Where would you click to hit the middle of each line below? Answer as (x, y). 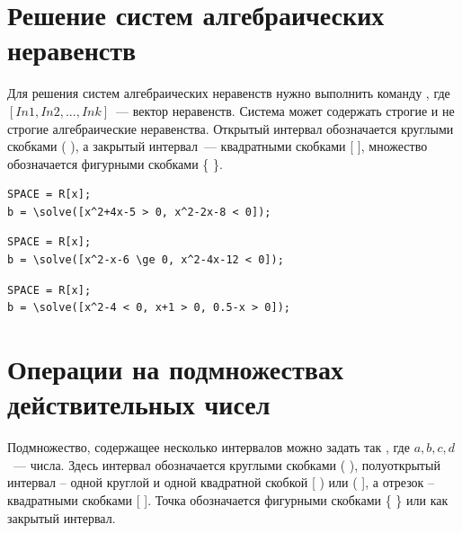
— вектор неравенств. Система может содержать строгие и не (285, 110)
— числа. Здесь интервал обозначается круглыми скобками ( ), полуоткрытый (227, 464)
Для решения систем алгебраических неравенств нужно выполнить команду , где (229, 93)
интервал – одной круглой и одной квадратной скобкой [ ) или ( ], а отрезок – (221, 482)
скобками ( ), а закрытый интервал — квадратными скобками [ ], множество (218, 146)
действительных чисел (139, 404)
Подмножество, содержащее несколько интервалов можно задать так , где (209, 447)
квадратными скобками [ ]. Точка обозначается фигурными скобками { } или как (228, 499)
